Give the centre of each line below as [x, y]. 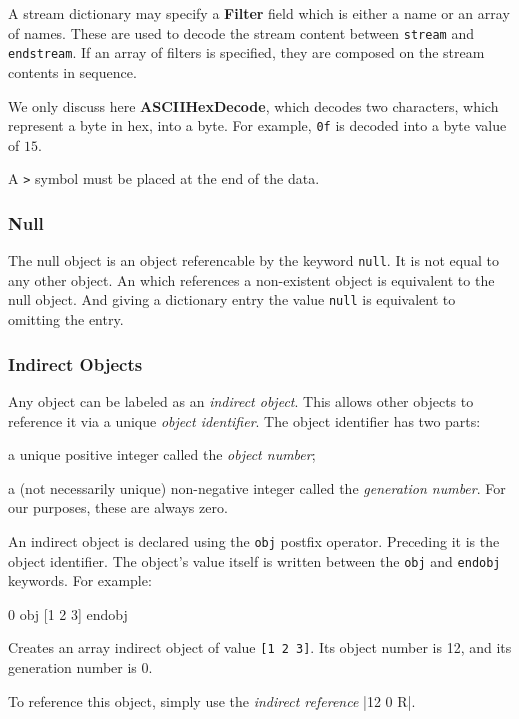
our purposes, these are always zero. [118, 507]
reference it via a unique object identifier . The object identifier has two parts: [244, 420]
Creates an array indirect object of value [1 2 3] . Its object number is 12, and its [260, 647]
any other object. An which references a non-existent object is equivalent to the [251, 279]
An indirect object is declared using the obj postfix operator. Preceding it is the [254, 540]
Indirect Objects [75, 363]
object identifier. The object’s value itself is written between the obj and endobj [254, 560]
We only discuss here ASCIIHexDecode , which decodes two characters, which [253, 105]
